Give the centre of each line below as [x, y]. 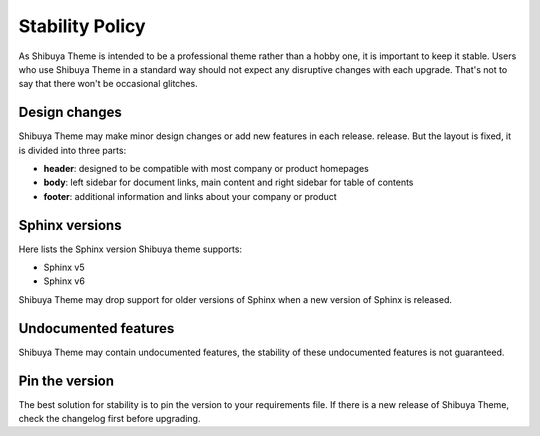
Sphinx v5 [64, 267]
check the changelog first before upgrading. [109, 419]
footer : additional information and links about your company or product [190, 196]
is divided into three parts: [72, 150]
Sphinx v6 [64, 281]
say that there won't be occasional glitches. [108, 84]
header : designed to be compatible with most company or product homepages [206, 169]
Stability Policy [82, 26]
